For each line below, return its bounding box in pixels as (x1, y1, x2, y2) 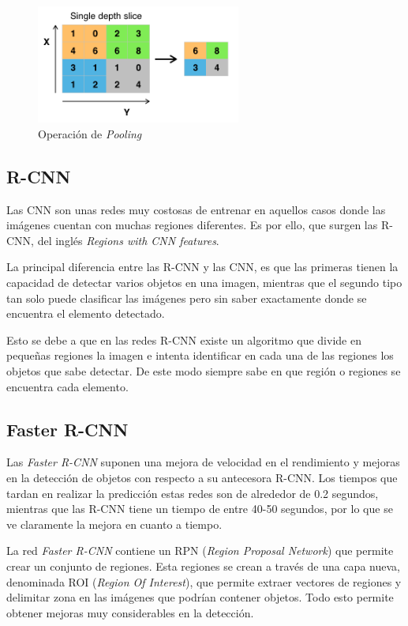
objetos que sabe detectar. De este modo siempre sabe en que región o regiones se (6, 363, 401, 379)
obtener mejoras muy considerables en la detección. (6, 604, 254, 620)
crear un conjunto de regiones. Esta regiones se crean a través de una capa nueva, (6, 557, 400, 574)
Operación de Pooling (38, 125, 142, 141)
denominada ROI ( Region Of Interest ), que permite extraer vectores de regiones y (6, 573, 402, 590)
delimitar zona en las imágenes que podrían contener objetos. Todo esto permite (6, 589, 394, 605)
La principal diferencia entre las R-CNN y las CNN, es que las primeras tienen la (6, 258, 399, 275)
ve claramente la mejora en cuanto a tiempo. (6, 515, 223, 532)
